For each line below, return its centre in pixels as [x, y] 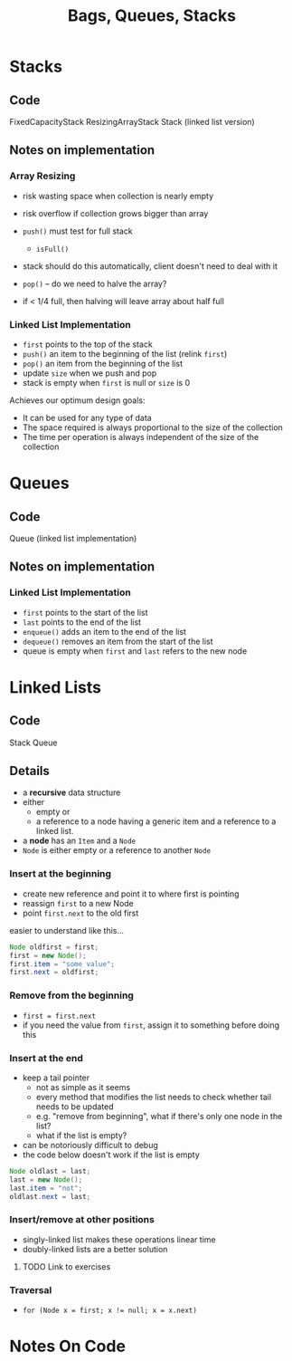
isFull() [52, 249]
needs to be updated [75, 1107]
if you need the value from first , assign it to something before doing [151, 1025]
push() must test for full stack [77, 231]
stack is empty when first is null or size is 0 [106, 382]
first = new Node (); [48, 955]
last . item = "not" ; [46, 1188]
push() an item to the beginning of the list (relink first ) [125, 353]
